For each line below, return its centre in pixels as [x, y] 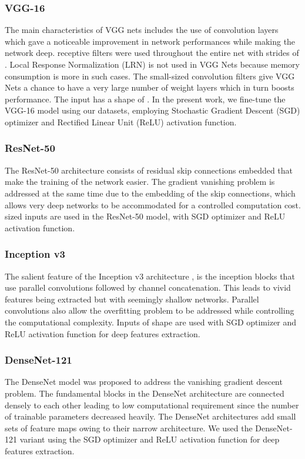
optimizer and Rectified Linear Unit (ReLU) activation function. [121, 122]
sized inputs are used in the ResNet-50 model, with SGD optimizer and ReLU [145, 216]
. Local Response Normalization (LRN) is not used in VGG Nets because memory [152, 64]
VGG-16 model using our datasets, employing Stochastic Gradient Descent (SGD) [152, 110]
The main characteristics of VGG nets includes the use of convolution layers [142, 30]
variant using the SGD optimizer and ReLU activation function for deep [150, 439]
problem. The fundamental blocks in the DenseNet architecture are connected [145, 393]
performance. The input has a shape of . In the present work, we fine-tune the [145, 99]
